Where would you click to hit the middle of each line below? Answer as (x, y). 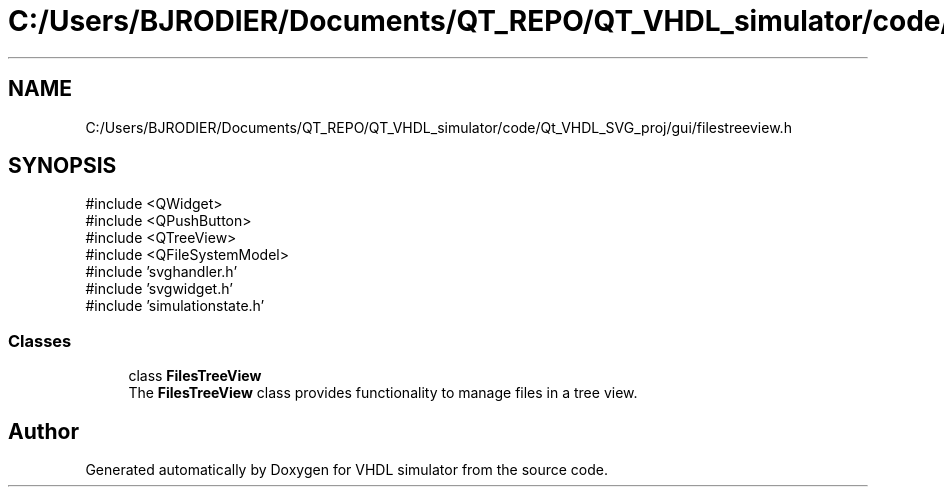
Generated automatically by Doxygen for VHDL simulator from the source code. (347, 470)
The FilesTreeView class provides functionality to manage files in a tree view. (383, 393)
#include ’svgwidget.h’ (159, 289)
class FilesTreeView (195, 376)
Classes (40, 340)
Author (43, 431)
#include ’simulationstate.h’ (175, 306)
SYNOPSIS (62, 166)
